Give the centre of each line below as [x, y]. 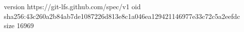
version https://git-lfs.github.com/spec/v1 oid [72, 6]
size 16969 [19, 25]
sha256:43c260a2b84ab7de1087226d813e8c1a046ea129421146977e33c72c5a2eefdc [122, 16]
